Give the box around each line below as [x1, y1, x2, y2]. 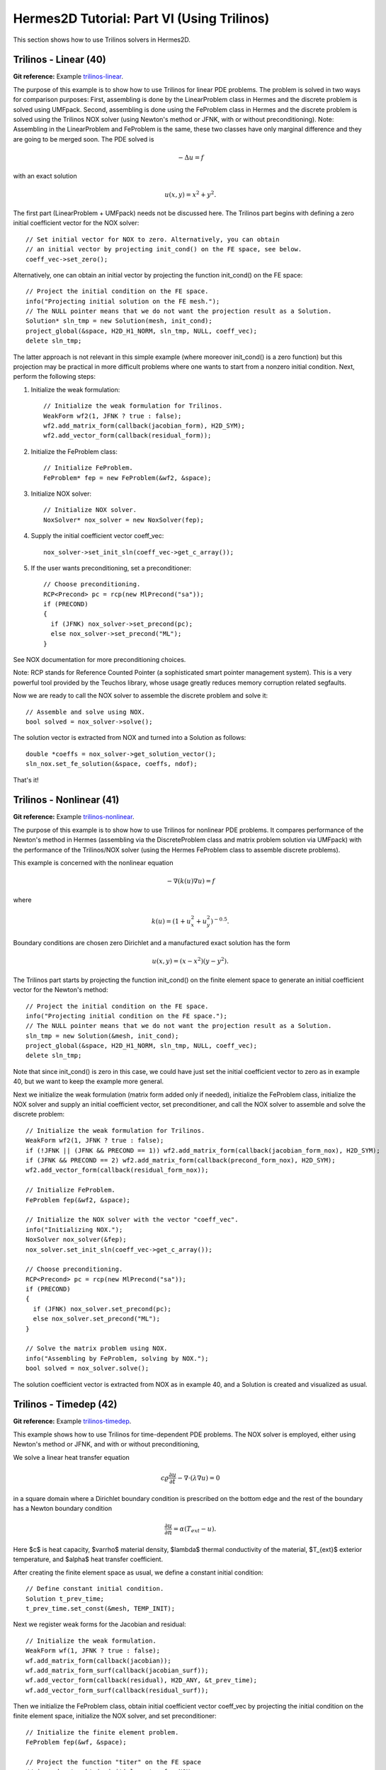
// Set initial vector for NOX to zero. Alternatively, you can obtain [25, 235, 280, 244]
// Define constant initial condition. [25, 1585, 164, 1593]
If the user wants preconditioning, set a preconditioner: [30, 564, 191, 572]
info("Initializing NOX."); [25, 1226, 123, 1233]
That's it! [13, 775, 39, 784]
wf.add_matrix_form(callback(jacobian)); [25, 1657, 171, 1665]
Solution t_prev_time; [25, 1594, 105, 1603]
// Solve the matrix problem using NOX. [25, 1344, 168, 1352]
